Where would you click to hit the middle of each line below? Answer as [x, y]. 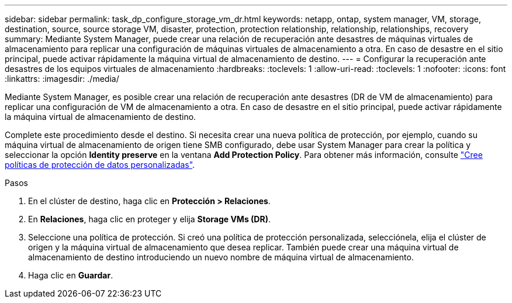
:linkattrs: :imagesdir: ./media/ [62, 79]
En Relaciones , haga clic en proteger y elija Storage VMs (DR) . [149, 219]
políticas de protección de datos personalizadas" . [100, 165]
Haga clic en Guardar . [71, 275]
